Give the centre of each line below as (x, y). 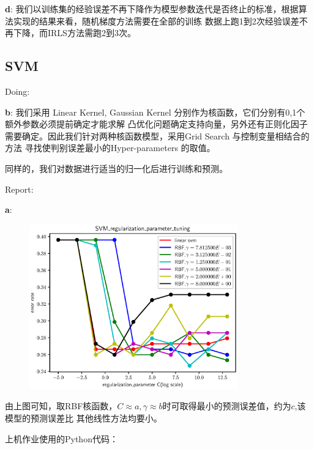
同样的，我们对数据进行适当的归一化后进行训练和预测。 (116, 168)
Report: (19, 189)
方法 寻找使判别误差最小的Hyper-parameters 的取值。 (110, 148)
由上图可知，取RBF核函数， (61, 406)
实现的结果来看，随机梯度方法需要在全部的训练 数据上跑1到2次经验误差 (156, 20)
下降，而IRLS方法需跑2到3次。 (74, 33)
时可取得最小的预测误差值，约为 (227, 406)
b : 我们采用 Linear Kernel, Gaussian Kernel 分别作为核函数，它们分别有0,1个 (155, 112)
